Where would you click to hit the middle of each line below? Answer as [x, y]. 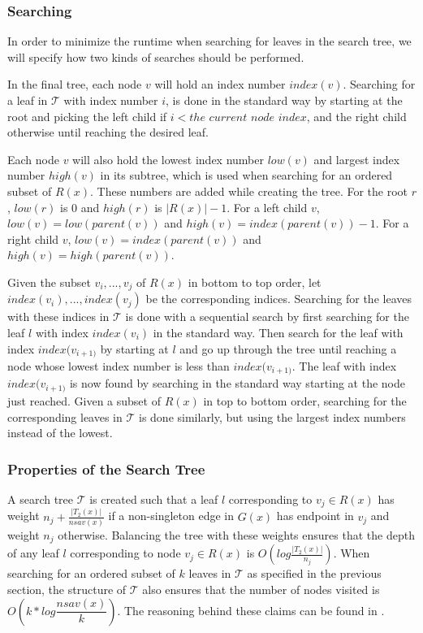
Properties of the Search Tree [106, 468]
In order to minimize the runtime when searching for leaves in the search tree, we [209, 41]
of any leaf [33, 553]
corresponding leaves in [65, 416]
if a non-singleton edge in [171, 516]
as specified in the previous [314, 573]
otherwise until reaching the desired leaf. [108, 132]
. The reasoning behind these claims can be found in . [251, 610]
